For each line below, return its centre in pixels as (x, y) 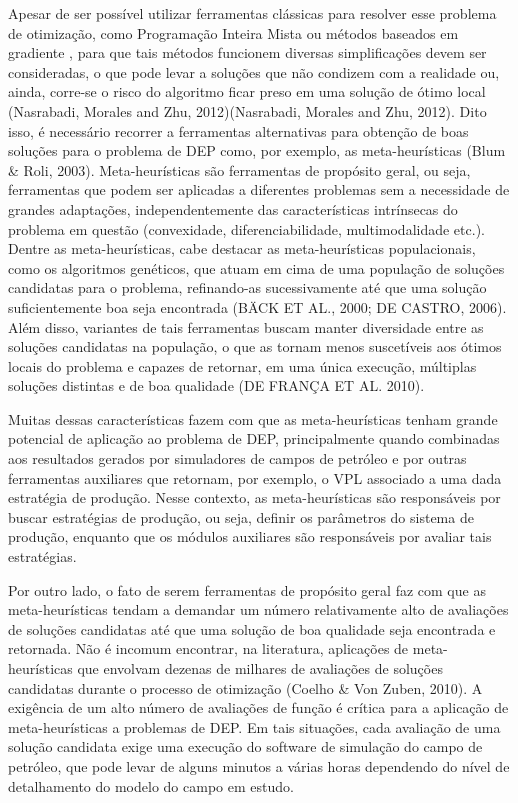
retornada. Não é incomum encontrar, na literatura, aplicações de (208, 648)
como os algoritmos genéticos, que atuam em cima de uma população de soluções (256, 267)
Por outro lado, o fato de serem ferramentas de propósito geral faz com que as (247, 589)
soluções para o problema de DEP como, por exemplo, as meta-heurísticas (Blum (257, 150)
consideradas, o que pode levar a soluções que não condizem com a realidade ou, (254, 71)
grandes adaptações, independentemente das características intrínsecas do (233, 208)
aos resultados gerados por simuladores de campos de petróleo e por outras (237, 458)
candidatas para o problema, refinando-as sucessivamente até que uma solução (247, 287)
